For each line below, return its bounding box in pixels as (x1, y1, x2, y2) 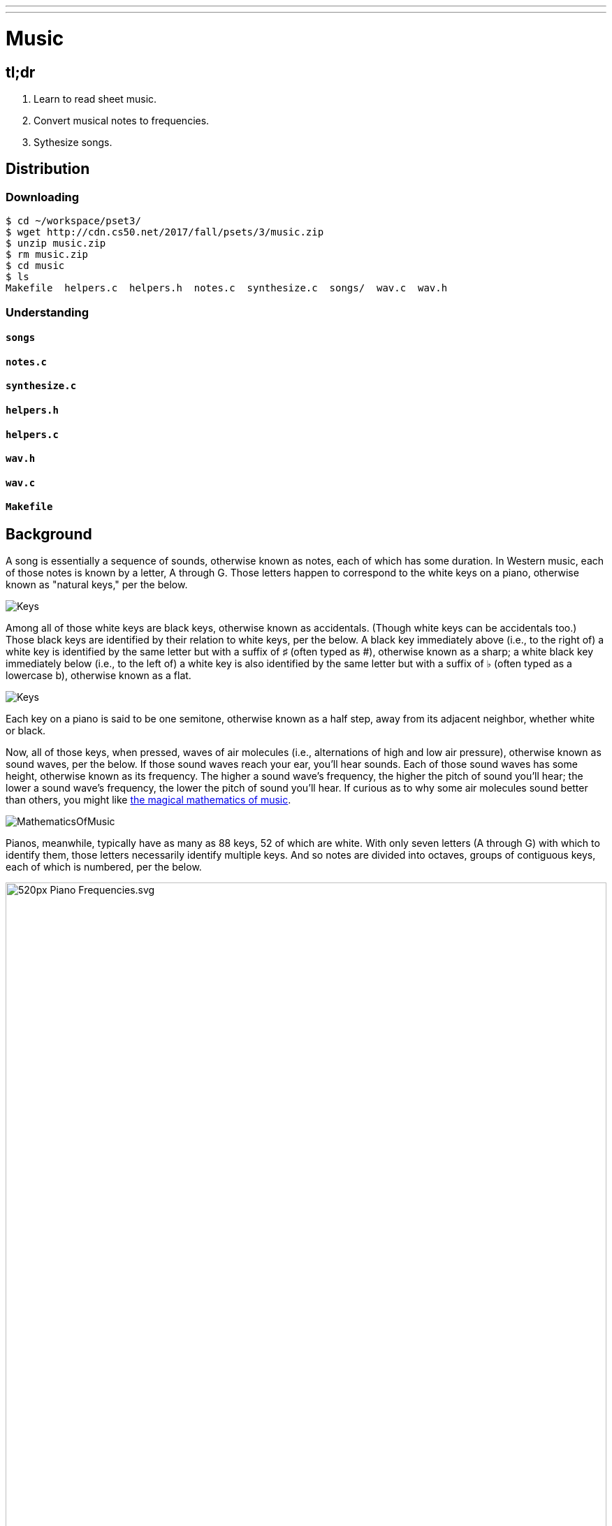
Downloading (6, 189, 80, 204)
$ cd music (6, 260, 65, 272)
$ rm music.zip (6, 249, 89, 261)
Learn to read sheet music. (34, 92, 157, 105)
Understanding (6, 305, 89, 319)
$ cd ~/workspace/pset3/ (6, 215, 141, 227)
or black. (6, 725, 46, 737)
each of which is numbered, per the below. (6, 861, 202, 873)
